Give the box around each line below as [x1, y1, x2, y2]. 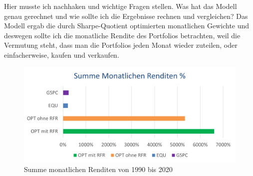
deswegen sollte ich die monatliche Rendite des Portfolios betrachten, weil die [4, 30, 241, 40]
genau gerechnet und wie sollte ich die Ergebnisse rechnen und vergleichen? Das [4, 10, 248, 21]
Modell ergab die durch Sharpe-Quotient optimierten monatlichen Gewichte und [4, 20, 250, 31]
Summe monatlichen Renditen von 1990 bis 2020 [24, 164, 173, 175]
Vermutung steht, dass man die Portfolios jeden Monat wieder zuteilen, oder [4, 40, 238, 50]
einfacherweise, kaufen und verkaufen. [4, 49, 119, 60]
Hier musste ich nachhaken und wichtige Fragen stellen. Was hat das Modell [4, 1, 237, 11]
